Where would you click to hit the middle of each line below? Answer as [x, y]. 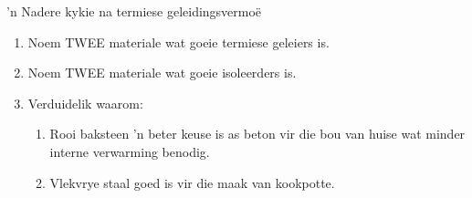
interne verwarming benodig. [130, 151]
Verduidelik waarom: [85, 103]
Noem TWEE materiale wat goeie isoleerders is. [162, 73]
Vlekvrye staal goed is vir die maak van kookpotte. [192, 182]
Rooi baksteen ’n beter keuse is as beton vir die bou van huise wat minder [257, 134]
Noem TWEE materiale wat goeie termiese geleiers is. [178, 42]
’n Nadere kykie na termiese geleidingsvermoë [134, 11]
